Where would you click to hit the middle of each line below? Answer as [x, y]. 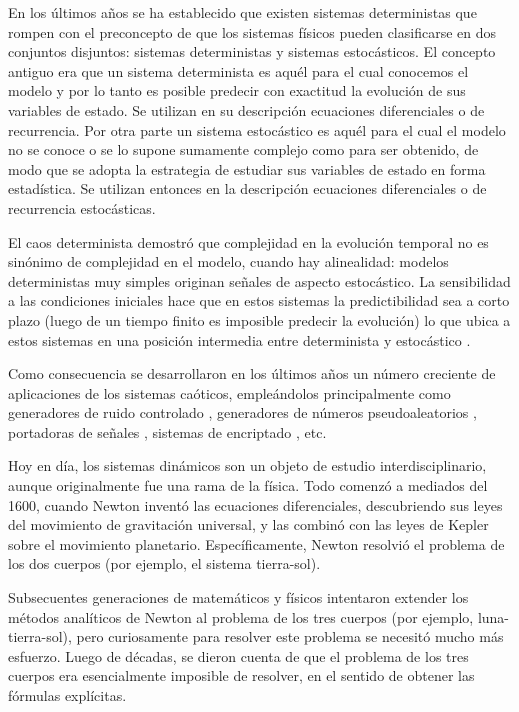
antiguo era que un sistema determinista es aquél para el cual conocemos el [238, 70]
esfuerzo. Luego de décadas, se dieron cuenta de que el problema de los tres [238, 655]
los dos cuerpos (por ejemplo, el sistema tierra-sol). [164, 563]
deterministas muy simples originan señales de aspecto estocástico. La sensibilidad [259, 280]
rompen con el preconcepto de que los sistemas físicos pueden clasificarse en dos [252, 31]
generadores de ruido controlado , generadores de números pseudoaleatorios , [242, 412]
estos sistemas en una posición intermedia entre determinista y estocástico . [239, 339]
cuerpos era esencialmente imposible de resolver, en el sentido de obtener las [241, 675]
